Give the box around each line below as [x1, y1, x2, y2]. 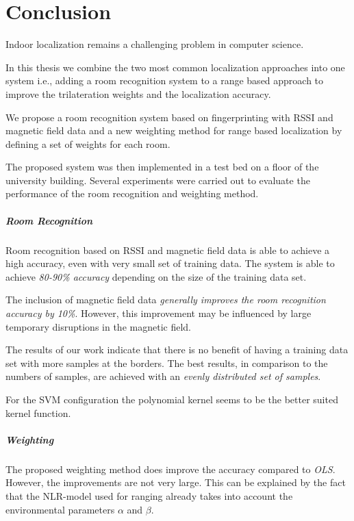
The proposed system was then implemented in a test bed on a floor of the [5, 160, 319, 174]
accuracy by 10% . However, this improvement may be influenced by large [5, 306, 312, 320]
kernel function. [5, 405, 71, 420]
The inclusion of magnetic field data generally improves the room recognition [5, 292, 326, 307]
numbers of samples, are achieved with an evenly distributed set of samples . [5, 369, 321, 383]
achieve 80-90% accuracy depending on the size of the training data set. [5, 269, 307, 283]
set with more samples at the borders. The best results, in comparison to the [5, 355, 328, 370]
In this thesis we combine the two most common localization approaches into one [5, 60, 345, 74]
